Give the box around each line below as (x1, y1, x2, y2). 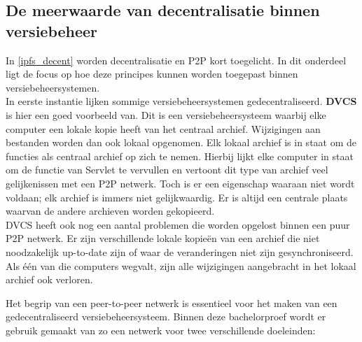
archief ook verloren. (6, 272, 93, 287)
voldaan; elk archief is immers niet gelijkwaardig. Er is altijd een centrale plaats (6, 190, 348, 204)
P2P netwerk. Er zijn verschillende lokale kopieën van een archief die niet (6, 231, 320, 245)
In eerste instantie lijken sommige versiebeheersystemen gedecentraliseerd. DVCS (6, 94, 357, 108)
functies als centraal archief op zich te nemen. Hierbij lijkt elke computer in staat (6, 148, 354, 163)
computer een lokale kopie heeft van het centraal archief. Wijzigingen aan (6, 121, 321, 136)
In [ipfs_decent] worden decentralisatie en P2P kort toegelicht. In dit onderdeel (6, 52, 347, 67)
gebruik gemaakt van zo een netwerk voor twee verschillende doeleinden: (6, 322, 316, 337)
